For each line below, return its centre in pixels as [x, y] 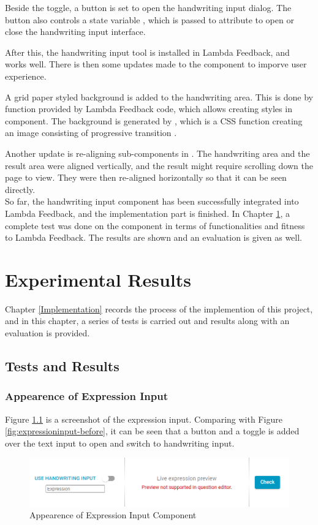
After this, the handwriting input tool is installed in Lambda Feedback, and [147, 52]
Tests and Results [62, 365]
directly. [20, 189]
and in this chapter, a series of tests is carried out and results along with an [147, 321]
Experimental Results [98, 279]
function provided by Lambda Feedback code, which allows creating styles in [149, 109]
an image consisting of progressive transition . [91, 133]
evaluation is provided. [47, 333]
